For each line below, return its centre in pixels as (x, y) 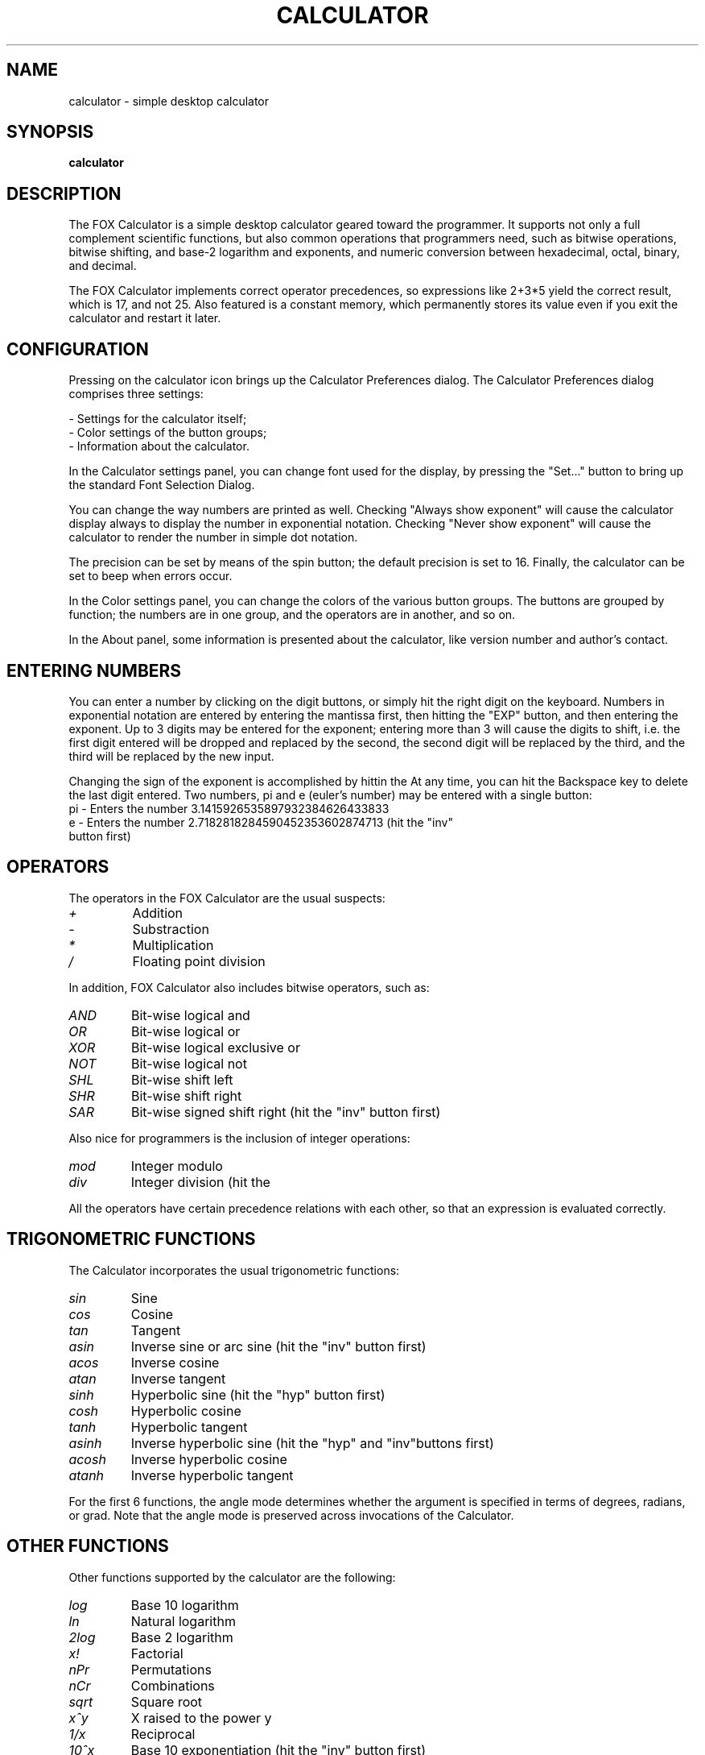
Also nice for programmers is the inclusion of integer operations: (239, 1138)
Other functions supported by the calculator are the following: (232, 1577)
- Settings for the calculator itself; (158, 419)
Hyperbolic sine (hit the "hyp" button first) (258, 1394)
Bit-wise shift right (186, 1095)
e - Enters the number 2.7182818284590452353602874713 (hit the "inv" (261, 822)
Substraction (171, 929)
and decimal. (103, 266)
